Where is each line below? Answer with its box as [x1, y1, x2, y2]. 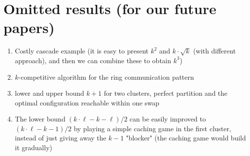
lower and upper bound [15, 88, 84, 98]
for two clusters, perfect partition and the [104, 88, 228, 98]
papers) [3, 17, 55, 37]
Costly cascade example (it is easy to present [15, 46, 149, 56]
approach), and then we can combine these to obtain [15, 55, 171, 65]
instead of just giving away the [15, 133, 106, 143]
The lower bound [15, 114, 66, 124]
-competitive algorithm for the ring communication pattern [18, 71, 194, 82]
